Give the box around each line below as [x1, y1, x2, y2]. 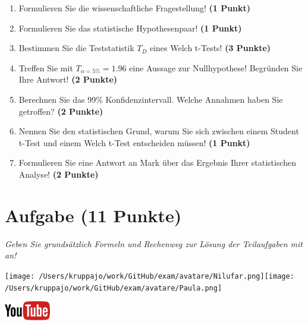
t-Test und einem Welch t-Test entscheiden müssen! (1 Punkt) [18, 136, 250, 149]
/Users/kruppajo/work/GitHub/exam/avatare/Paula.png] [5, 283, 222, 292]
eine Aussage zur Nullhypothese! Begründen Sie [129, 61, 303, 74]
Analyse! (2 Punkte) [18, 168, 99, 180]
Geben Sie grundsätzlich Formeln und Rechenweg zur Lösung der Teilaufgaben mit [5, 237, 303, 250]
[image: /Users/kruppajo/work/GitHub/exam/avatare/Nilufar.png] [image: [5, 272, 294, 280]
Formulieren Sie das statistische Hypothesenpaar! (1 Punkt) [18, 21, 242, 34]
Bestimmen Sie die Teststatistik [18, 42, 134, 54]
